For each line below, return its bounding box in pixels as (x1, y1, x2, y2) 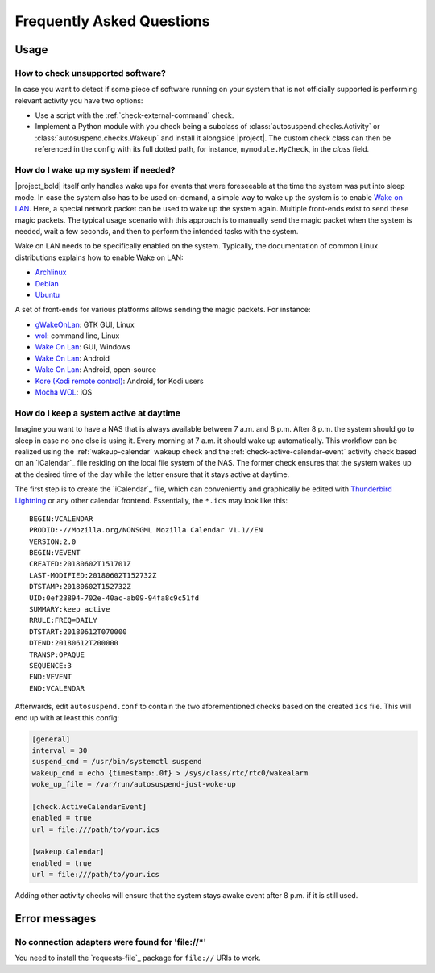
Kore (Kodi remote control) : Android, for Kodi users (35, 376, 205, 386)
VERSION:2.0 (29, 537, 77, 546)
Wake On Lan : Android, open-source (35, 365, 157, 374)
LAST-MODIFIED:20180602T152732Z (29, 570, 157, 580)
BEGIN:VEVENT (29, 549, 81, 557)
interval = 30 (31, 745, 88, 754)
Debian (35, 278, 60, 288)
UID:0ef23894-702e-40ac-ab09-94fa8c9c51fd (29, 593, 200, 603)
